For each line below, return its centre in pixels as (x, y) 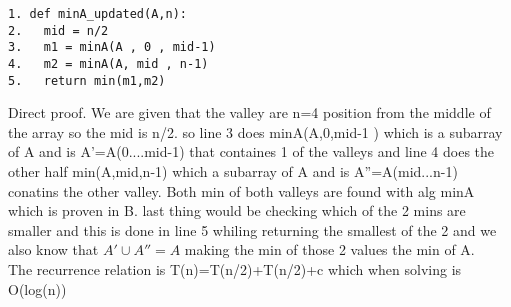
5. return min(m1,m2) (87, 80)
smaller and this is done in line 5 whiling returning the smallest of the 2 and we (252, 229)
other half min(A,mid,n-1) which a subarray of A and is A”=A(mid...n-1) (233, 171)
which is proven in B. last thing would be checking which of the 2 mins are (237, 210)
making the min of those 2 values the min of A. (329, 249)
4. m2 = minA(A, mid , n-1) (108, 63)
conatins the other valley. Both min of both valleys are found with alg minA (241, 190)
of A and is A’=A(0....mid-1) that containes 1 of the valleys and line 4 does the (251, 151)
